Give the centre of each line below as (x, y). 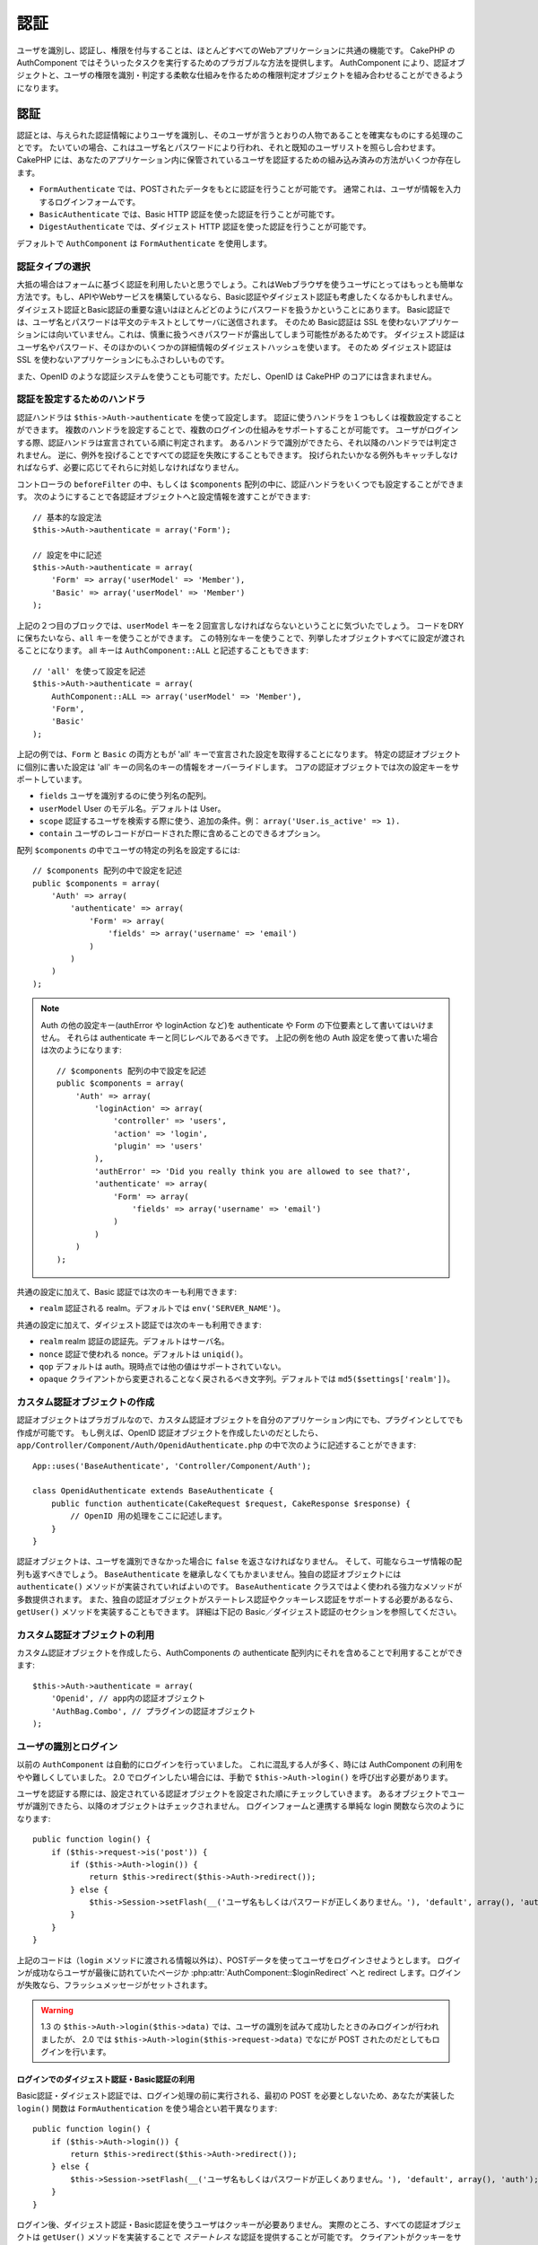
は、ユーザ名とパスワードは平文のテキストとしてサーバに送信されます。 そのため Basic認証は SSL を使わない (218, 322)
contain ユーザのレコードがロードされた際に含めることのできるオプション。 (182, 833)
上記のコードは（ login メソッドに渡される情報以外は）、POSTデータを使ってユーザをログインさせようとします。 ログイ (239, 1960)
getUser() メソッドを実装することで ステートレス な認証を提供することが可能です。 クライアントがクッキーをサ (252, 2237)
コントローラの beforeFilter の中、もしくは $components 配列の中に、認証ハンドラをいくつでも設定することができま (240, 484)
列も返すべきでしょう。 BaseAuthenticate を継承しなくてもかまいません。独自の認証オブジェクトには (209, 1574)
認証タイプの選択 (53, 267)
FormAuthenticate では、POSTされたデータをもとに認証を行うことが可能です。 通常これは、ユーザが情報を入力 (250, 189)
